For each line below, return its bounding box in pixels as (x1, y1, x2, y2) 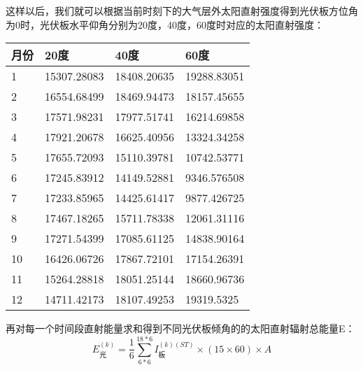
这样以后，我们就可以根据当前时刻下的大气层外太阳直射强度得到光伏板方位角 (6, 3, 358, 17)
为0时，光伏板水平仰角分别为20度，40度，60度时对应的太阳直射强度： (6, 17, 324, 31)
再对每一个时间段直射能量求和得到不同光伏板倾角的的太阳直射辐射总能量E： (6, 321, 355, 336)
